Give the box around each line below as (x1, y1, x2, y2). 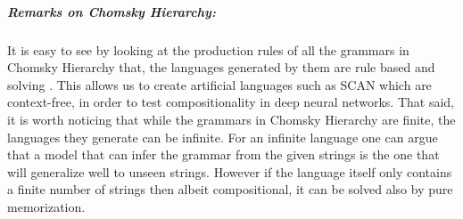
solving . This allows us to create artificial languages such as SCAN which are (7, 75, 432, 93)
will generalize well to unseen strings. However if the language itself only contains (7, 162, 452, 181)
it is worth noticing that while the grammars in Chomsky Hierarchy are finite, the (7, 109, 456, 128)
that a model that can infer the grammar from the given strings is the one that (7, 145, 440, 164)
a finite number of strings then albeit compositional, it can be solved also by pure (7, 180, 453, 199)
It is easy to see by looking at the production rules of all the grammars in (7, 40, 409, 59)
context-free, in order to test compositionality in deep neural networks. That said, (7, 93, 455, 111)
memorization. (7, 197, 86, 215)
